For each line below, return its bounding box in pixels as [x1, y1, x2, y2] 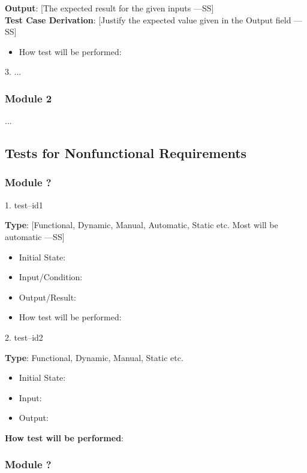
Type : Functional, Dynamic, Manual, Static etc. [5, 351, 183, 363]
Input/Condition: [19, 271, 83, 283]
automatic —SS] [5, 230, 65, 242]
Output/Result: [19, 290, 76, 303]
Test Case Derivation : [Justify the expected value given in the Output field [5, 13, 291, 26]
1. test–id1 [5, 198, 43, 211]
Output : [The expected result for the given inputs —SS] [5, 2, 214, 14]
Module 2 [5, 90, 52, 105]
